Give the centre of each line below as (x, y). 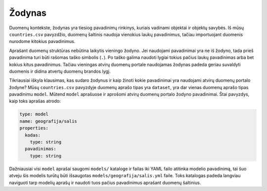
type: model (34, 114)
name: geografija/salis (48, 121)
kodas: (33, 135)
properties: (34, 128)
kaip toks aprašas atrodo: (35, 101)
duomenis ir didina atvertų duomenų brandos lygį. (60, 71)
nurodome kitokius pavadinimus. (42, 42)
